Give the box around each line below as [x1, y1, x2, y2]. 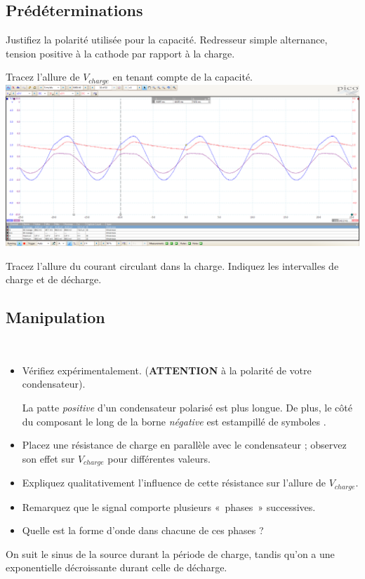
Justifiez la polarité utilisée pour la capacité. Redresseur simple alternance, [6, 32, 328, 47]
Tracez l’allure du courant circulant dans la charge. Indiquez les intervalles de [6, 258, 339, 273]
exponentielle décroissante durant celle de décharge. [6, 560, 227, 575]
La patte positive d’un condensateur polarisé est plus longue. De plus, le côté [22, 400, 352, 414]
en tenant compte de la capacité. [112, 69, 253, 84]
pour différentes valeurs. [107, 451, 211, 465]
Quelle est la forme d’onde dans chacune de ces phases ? [22, 523, 264, 538]
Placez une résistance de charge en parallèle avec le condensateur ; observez [22, 437, 347, 452]
